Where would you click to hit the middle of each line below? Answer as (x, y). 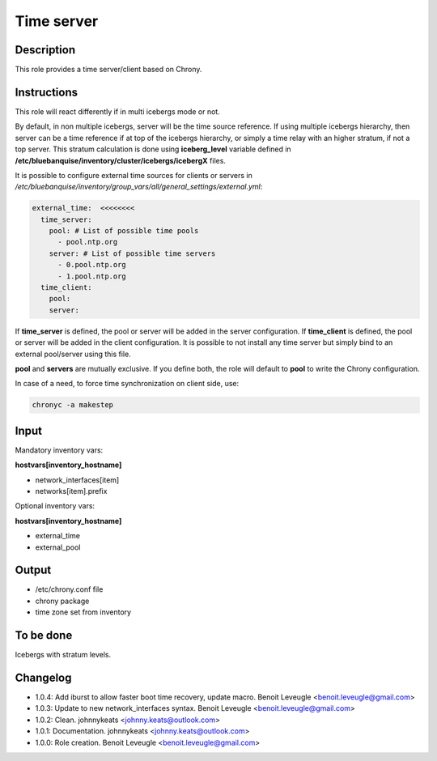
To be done (44, 636)
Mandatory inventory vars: (59, 450)
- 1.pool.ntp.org (92, 276)
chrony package (62, 601)
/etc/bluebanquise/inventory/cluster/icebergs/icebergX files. (121, 160)
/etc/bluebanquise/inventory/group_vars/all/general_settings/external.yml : (139, 187)
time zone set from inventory (83, 612)
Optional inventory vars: (55, 506)
